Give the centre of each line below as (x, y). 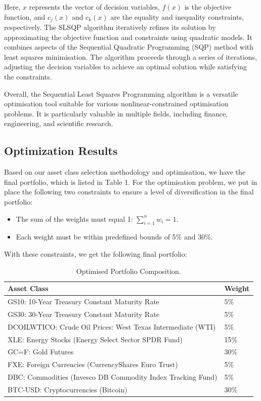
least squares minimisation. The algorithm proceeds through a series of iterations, (130, 56)
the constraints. (28, 77)
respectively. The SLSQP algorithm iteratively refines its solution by (110, 27)
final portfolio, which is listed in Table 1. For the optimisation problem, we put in (131, 182)
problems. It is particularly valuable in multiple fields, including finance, (116, 113)
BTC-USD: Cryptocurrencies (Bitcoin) (68, 389)
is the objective (208, 7)
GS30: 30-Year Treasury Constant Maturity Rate (84, 314)
